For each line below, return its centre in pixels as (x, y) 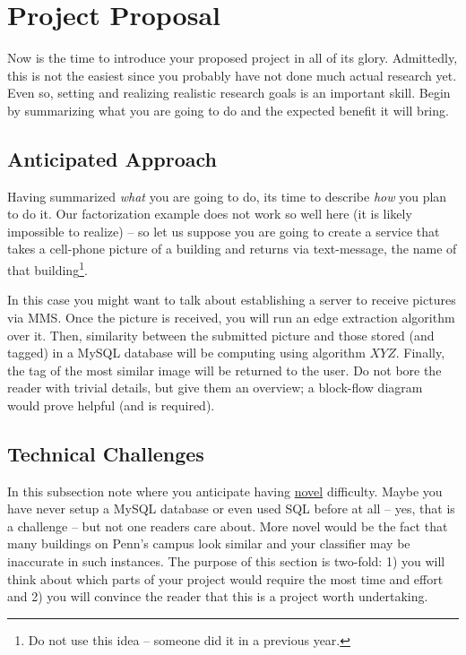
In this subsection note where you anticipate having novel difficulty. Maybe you (225, 491)
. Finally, (420, 353)
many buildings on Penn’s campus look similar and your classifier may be (209, 543)
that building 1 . (47, 268)
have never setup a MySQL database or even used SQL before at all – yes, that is (231, 508)
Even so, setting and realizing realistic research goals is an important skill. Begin (229, 93)
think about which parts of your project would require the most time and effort (225, 578)
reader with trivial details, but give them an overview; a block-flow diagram (215, 388)
